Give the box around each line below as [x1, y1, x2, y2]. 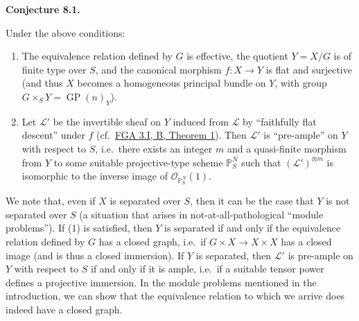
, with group [274, 76, 327, 90]
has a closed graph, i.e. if [98, 234, 207, 249]
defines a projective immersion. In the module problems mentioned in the [6, 275, 317, 289]
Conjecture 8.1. [6, 2, 80, 16]
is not [326, 193, 350, 208]
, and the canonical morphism [95, 62, 222, 76]
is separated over [110, 193, 181, 208]
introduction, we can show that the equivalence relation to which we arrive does [6, 288, 345, 303]
